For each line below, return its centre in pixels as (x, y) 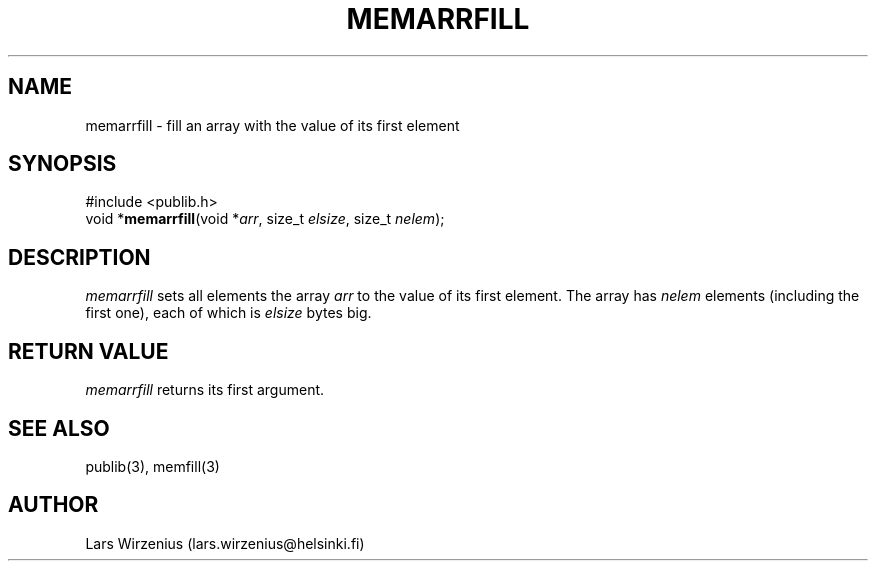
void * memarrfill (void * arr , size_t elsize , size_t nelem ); (265, 219)
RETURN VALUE (88, 351)
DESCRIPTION (79, 257)
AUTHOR (53, 505)
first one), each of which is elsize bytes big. (228, 313)
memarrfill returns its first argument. (205, 390)
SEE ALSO (59, 428)
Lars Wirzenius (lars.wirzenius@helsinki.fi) (225, 543)
